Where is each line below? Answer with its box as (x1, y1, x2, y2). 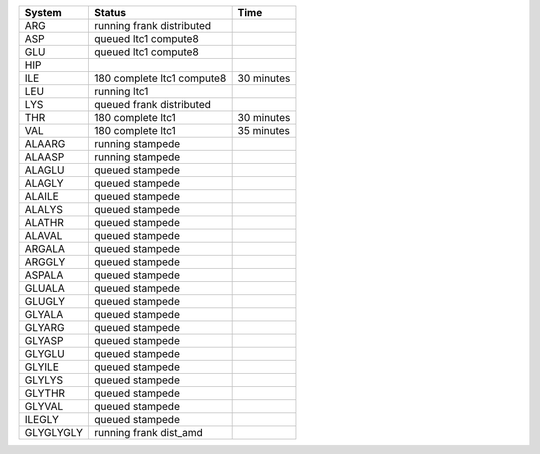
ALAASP (24, 150, 65, 164)
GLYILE (24, 360, 59, 374)
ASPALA (24, 268, 64, 282)
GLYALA (24, 308, 64, 321)
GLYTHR (24, 386, 65, 400)
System (24, 6, 62, 19)
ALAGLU (24, 163, 65, 177)
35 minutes (237, 124, 290, 137)
